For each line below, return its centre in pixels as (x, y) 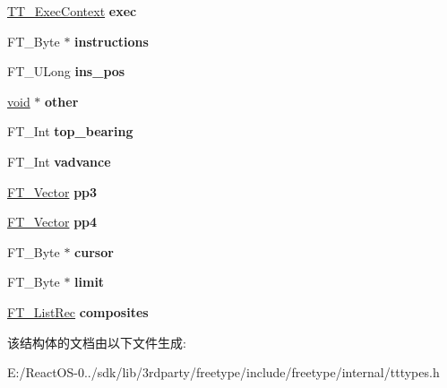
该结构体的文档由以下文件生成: (97, 342)
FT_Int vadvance (59, 161)
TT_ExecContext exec (72, 11)
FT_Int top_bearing (70, 131)
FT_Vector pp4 (52, 222)
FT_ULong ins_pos (66, 71)
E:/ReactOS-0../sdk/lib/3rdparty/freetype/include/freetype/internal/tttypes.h (223, 372)
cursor (94, 251)
